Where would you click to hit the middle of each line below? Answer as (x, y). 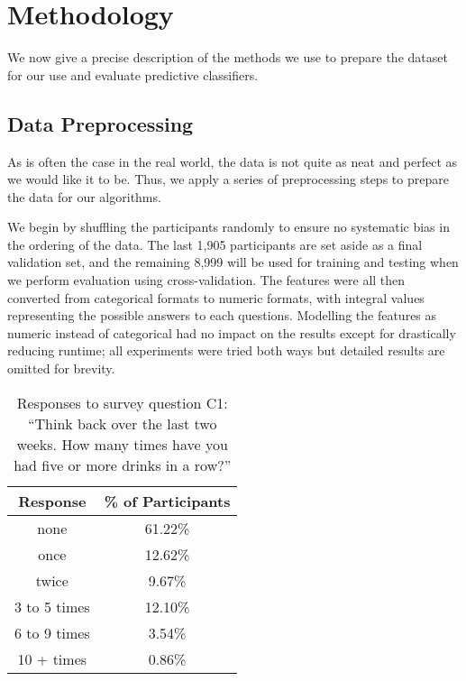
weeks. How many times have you (122, 444)
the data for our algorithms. (84, 196)
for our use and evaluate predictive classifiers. (133, 74)
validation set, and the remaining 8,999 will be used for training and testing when (233, 262)
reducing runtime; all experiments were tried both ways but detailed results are (226, 350)
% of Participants (167, 501)
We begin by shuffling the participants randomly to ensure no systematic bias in (228, 227)
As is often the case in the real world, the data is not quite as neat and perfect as (233, 161)
